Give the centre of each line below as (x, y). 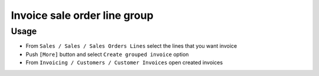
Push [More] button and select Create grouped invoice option (107, 54)
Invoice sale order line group (82, 15)
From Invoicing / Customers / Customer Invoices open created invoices (124, 62)
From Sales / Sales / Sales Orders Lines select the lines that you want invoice (131, 46)
